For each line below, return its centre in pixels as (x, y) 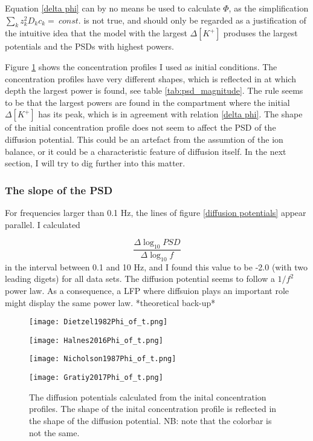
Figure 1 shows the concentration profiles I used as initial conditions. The (141, 66)
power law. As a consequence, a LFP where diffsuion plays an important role (147, 290)
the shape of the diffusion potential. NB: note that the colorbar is (150, 420)
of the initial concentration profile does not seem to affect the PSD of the (140, 127)
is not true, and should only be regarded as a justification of (195, 20)
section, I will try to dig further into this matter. (95, 163)
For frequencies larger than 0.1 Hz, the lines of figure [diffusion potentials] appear (156, 212)
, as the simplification (269, 8)
